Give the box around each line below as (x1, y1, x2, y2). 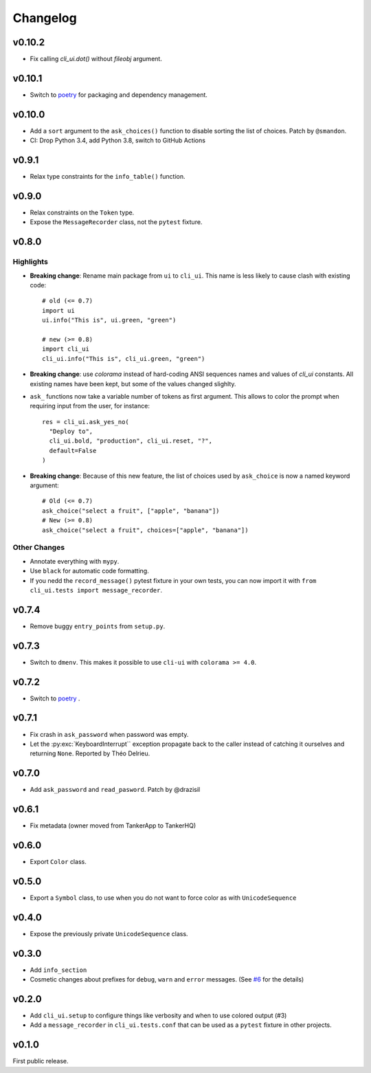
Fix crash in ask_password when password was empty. (30, 730, 189, 738)
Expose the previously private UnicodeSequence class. (30, 929, 188, 938)
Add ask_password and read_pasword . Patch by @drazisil (30, 786, 201, 794)
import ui (42, 307, 75, 314)
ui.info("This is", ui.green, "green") (42, 316, 177, 324)
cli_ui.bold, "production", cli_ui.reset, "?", (49, 437, 213, 445)
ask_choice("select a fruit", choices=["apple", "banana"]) (42, 526, 249, 534)
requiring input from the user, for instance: (30, 402, 150, 410)
